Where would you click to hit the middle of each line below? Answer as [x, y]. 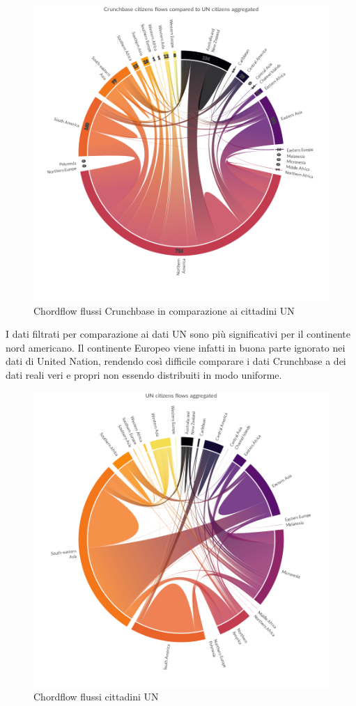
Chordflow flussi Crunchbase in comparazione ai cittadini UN [164, 310]
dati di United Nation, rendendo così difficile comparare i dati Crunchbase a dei [176, 361]
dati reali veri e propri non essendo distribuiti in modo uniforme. [144, 374]
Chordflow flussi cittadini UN [96, 697]
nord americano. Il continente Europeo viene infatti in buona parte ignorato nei [176, 347]
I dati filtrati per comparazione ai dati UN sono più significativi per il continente [178, 334]
